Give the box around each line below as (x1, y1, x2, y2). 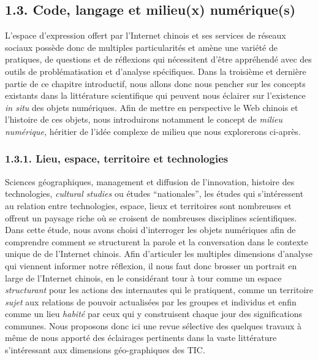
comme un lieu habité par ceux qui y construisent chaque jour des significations (5, 307, 303, 320)
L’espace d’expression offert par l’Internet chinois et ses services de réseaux (5, 29, 286, 42)
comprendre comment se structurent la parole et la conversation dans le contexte (5, 235, 308, 248)
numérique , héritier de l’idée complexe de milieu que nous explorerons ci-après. (5, 124, 301, 137)
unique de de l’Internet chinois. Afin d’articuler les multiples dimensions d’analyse (5, 247, 312, 260)
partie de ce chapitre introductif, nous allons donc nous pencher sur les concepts (5, 77, 306, 90)
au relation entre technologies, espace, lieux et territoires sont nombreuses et (5, 199, 292, 212)
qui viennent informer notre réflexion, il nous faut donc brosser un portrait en (5, 259, 297, 272)
